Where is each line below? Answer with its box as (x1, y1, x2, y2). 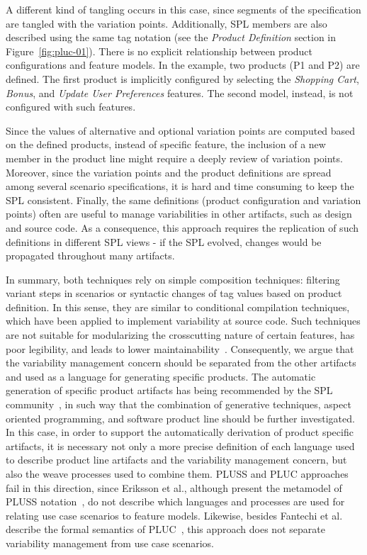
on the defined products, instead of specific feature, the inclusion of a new (6, 137, 326, 152)
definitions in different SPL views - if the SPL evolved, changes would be (6, 234, 322, 249)
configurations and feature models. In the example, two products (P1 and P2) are (6, 57, 360, 72)
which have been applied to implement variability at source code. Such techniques (6, 313, 361, 328)
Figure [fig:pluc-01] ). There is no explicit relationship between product (6, 43, 313, 58)
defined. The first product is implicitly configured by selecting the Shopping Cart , (6, 71, 359, 86)
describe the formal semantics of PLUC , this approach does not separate (6, 522, 325, 537)
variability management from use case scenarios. (6, 535, 214, 550)
